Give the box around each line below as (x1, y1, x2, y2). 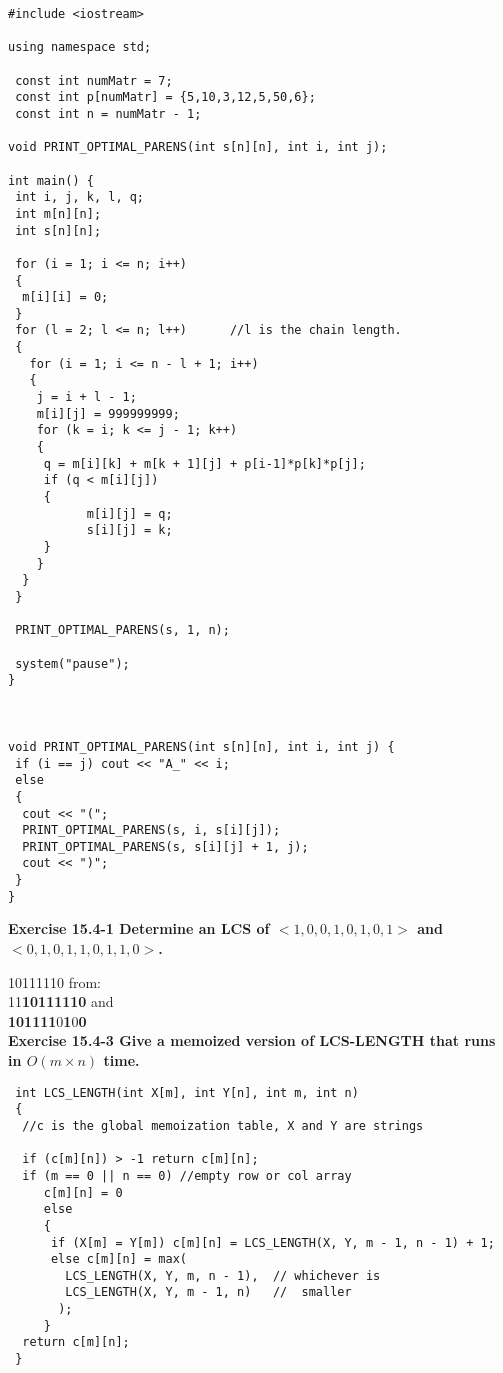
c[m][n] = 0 (43, 1185, 123, 1200)
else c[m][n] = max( (50, 1252, 187, 1267)
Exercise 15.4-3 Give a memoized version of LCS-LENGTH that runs (8, 1030, 496, 1051)
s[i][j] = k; (86, 523, 173, 538)
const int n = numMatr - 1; (15, 106, 202, 121)
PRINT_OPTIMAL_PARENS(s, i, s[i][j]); (22, 823, 281, 838)
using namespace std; (8, 40, 152, 55)
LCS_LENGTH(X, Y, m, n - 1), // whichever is (65, 1268, 381, 1283)
